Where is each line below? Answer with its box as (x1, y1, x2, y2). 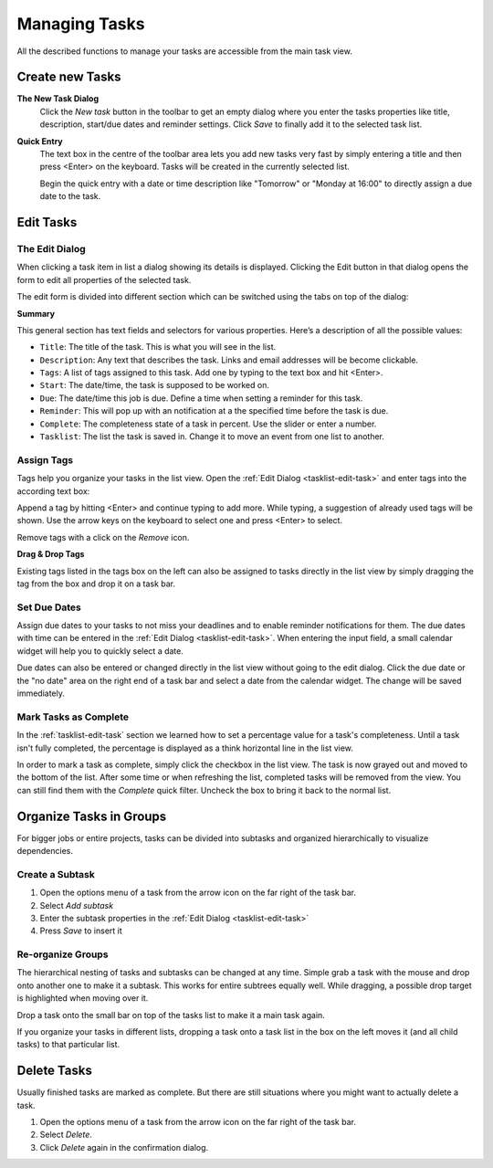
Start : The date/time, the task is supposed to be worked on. (39, 380, 269, 391)
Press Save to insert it (39, 925, 122, 936)
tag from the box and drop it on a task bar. (16, 578, 176, 589)
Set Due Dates (16, 601, 81, 614)
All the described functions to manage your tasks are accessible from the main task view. (16, 46, 353, 57)
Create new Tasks (16, 69, 121, 85)
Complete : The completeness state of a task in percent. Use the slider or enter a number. (39, 418, 377, 429)
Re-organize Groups (16, 948, 109, 961)
